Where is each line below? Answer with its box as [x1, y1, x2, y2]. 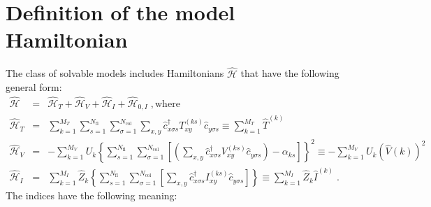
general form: [6, 80, 62, 94]
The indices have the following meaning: [6, 188, 177, 203]
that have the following [240, 66, 339, 80]
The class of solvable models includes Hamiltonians [6, 66, 224, 80]
